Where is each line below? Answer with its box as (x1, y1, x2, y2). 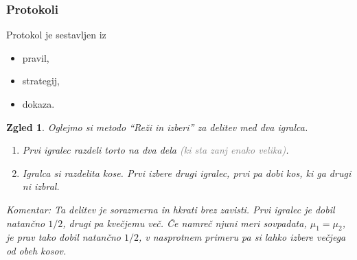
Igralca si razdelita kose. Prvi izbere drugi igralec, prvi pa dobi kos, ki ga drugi (22, 165, 352, 180)
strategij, (22, 73, 60, 88)
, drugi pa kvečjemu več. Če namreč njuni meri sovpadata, (62, 215, 307, 230)
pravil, (22, 50, 49, 64)
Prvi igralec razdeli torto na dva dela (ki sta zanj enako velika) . (22, 143, 289, 157)
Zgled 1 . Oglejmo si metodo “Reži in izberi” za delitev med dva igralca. (6, 119, 308, 134)
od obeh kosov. (6, 243, 67, 257)
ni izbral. (22, 179, 60, 193)
